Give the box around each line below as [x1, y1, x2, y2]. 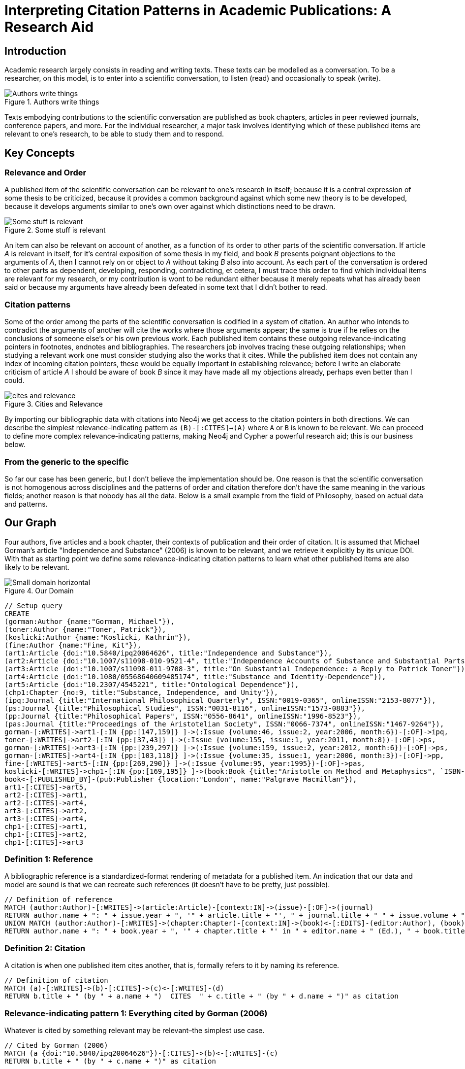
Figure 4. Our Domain [4, 586, 74, 595]
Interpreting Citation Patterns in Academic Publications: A [4, 2, 392, 19]
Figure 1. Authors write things [4, 98, 99, 106]
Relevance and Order [4, 168, 87, 178]
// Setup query [4, 601, 63, 610]
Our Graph [4, 517, 57, 529]
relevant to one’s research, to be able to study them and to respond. [4, 130, 224, 138]
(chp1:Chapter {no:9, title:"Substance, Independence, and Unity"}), [4, 688, 279, 696]
